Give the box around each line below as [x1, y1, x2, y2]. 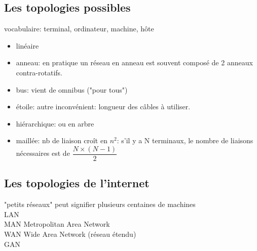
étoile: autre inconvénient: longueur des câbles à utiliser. [16, 101, 191, 112]
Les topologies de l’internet [4, 175, 150, 191]
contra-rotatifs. [16, 67, 62, 77]
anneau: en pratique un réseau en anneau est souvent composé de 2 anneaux [16, 57, 253, 68]
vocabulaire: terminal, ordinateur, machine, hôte [4, 23, 154, 34]
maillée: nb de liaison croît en [16, 135, 107, 146]
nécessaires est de [16, 148, 70, 158]
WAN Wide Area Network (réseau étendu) [4, 229, 136, 239]
